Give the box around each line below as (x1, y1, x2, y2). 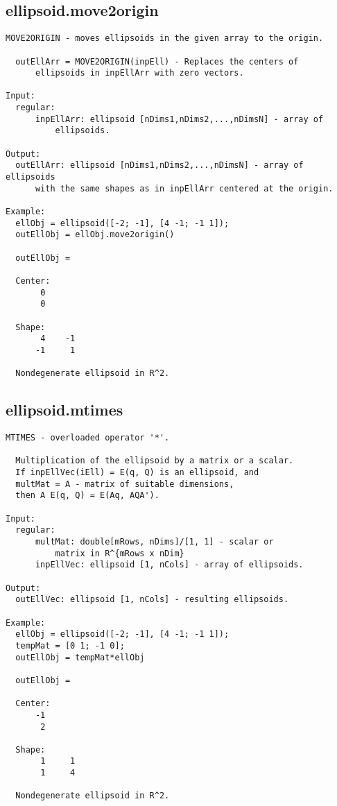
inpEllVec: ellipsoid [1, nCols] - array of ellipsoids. (35, 560, 304, 570)
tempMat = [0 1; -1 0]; (15, 640, 125, 651)
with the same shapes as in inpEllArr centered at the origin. (35, 183, 334, 194)
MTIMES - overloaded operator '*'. (6, 433, 170, 443)
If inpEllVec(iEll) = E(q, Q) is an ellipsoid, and (15, 468, 259, 478)
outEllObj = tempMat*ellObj (15, 652, 145, 662)
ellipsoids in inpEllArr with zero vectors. (35, 68, 244, 78)
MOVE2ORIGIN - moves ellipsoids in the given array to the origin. (6, 33, 324, 44)
